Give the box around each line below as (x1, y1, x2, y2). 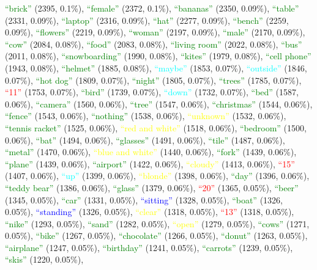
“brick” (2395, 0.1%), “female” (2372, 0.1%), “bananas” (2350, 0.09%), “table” (5, 2, 299, 14)
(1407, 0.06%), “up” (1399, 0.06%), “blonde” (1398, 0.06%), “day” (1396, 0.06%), (5, 169, 310, 182)
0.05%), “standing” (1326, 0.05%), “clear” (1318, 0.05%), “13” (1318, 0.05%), (5, 205, 294, 218)
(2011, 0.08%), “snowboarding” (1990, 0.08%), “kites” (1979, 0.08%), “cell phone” (5, 49, 311, 62)
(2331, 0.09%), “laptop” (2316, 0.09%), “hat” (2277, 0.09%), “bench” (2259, (5, 13, 289, 26)
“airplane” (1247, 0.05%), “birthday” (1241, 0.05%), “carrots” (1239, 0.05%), (5, 241, 293, 254)
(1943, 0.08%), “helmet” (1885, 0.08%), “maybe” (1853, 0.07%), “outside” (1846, (5, 61, 307, 74)
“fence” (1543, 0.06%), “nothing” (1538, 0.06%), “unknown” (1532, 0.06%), (5, 109, 286, 122)
